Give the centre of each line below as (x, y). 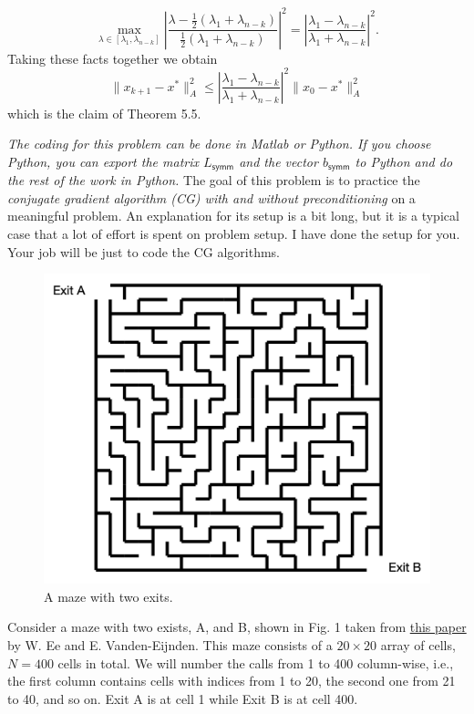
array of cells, (418, 644)
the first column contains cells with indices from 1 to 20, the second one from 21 (232, 681)
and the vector (278, 161)
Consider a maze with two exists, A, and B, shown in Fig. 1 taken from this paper (237, 627)
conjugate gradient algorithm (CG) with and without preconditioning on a (211, 197)
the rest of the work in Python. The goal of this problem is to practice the (214, 180)
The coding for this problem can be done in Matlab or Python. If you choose (219, 144)
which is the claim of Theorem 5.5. (104, 113)
